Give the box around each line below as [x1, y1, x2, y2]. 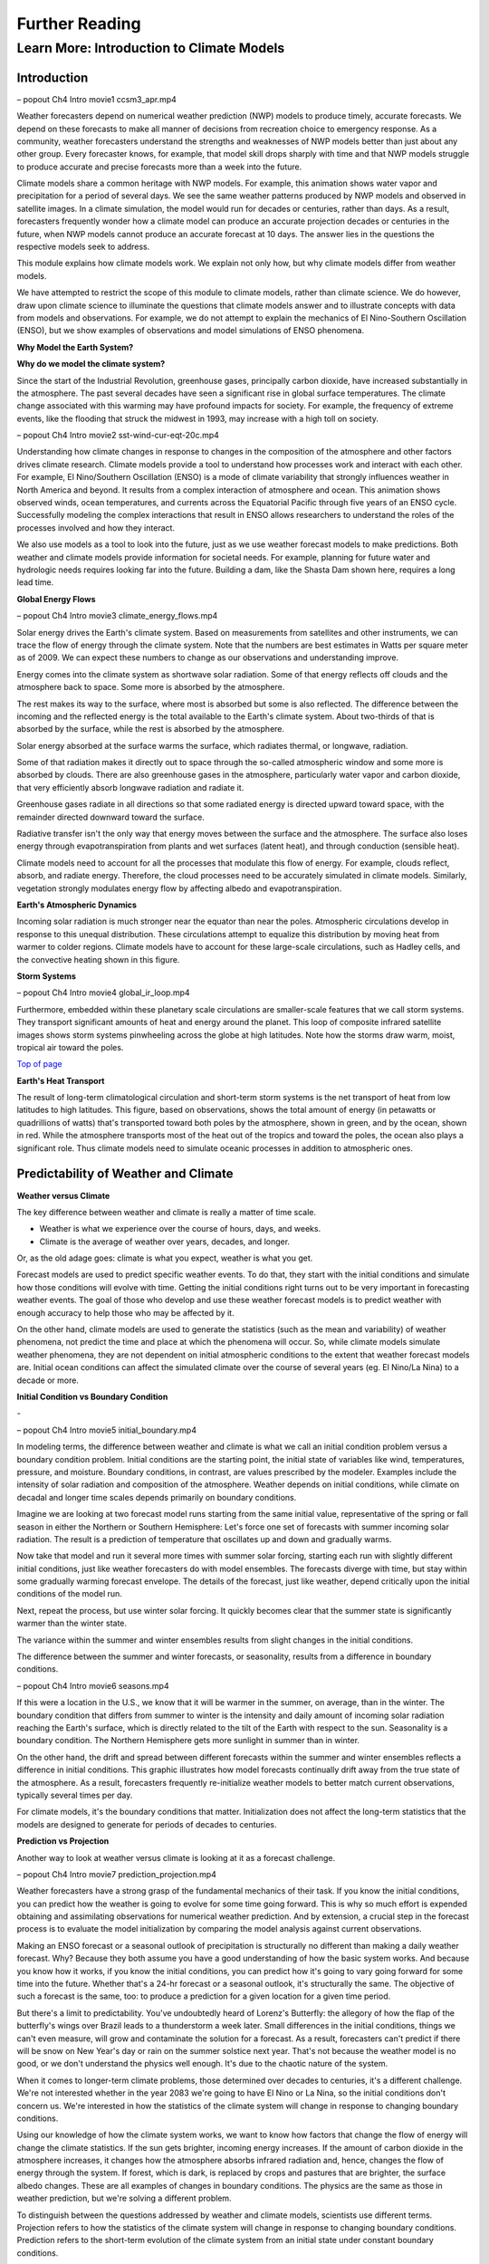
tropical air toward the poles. [16, 1041, 124, 1052]
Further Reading [16, 14, 141, 34]
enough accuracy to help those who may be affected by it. [16, 1307, 235, 1318]
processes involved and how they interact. [16, 522, 176, 533]
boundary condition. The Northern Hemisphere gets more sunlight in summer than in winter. [16, 1735, 360, 1746]
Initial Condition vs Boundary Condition [16, 1391, 168, 1402]
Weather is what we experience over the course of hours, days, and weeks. [39, 1223, 321, 1234]
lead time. [16, 577, 54, 588]
